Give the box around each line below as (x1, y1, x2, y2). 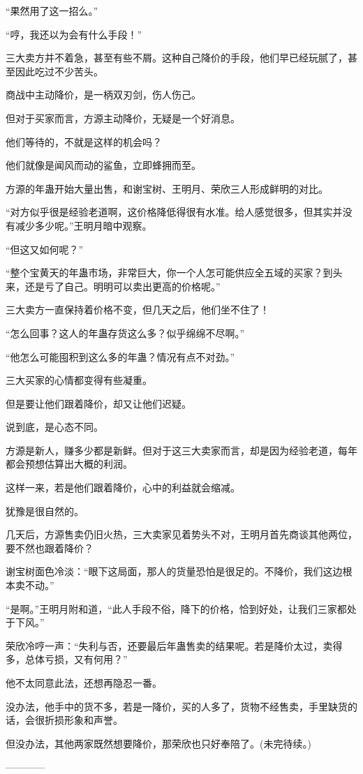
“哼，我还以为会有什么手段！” (6, 27, 142, 41)
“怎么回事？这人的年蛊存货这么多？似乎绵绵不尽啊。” (6, 325, 245, 340)
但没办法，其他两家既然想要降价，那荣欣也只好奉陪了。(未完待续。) (6, 736, 311, 750)
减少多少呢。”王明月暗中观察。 (15, 218, 152, 232)
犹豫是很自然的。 (6, 503, 84, 518)
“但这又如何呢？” (6, 241, 84, 256)
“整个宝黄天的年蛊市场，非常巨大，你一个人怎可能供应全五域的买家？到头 (6, 265, 343, 280)
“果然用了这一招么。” (6, 3, 98, 17)
